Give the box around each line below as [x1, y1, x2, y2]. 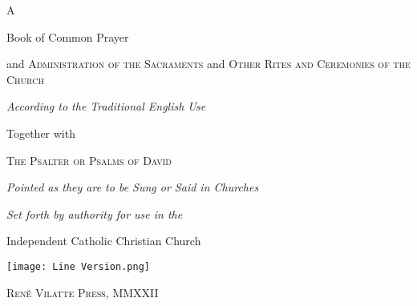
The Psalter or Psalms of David [6, 151, 172, 168]
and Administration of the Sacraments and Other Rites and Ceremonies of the [6, 55, 411, 72]
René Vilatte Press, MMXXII [6, 284, 159, 300]
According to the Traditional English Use [6, 98, 206, 115]
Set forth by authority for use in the [6, 205, 183, 222]
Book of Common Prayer [6, 28, 129, 45]
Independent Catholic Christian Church [6, 232, 201, 249]
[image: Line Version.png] [6, 260, 150, 272]
